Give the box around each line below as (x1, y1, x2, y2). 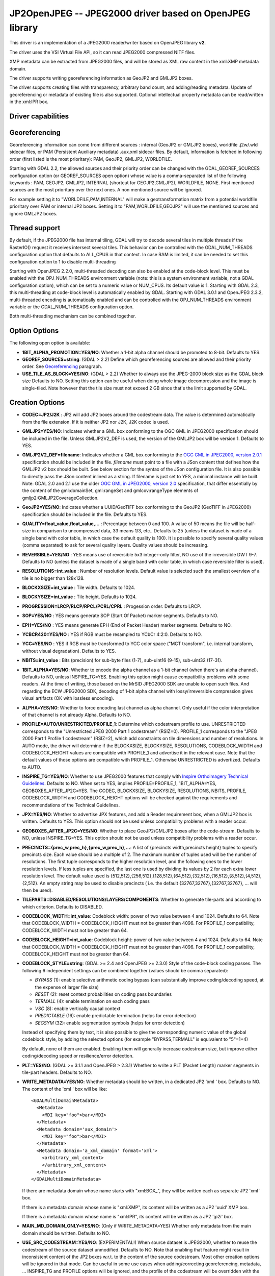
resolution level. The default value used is (22, 873, 109, 879)
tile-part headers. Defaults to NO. (22, 1069, 92, 1075)
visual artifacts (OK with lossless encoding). (22, 695, 115, 701)
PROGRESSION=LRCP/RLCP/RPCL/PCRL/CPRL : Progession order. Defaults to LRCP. (22, 603, 202, 609)
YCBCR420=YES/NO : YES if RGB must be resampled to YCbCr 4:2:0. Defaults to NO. (22, 631, 202, 637)
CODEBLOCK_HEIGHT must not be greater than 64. (22, 951, 130, 957)
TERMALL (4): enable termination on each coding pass (35, 998, 150, 1004)
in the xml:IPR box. (9, 99, 48, 105)
